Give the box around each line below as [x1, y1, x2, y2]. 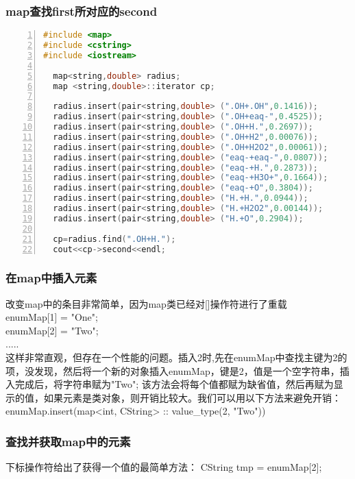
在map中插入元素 [5, 269, 97, 286]
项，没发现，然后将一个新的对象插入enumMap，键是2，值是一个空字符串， [5, 363, 340, 378]
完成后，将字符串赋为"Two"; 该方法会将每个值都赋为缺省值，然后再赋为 [14, 377, 334, 391]
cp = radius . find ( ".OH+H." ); [53, 234, 176, 244]
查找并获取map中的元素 [5, 432, 131, 450]
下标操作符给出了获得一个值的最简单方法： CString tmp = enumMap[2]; [5, 460, 322, 474]
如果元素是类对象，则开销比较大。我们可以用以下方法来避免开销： [43, 390, 341, 404]
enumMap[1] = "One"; [5, 310, 98, 324]
